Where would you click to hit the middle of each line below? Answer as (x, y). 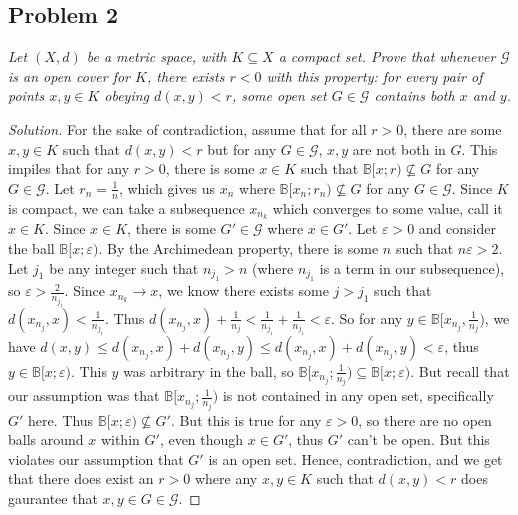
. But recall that (460, 370)
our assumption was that (84, 395)
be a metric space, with (156, 56)
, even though (201, 439)
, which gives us (167, 187)
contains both (414, 95)
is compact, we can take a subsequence (126, 207)
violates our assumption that (96, 458)
